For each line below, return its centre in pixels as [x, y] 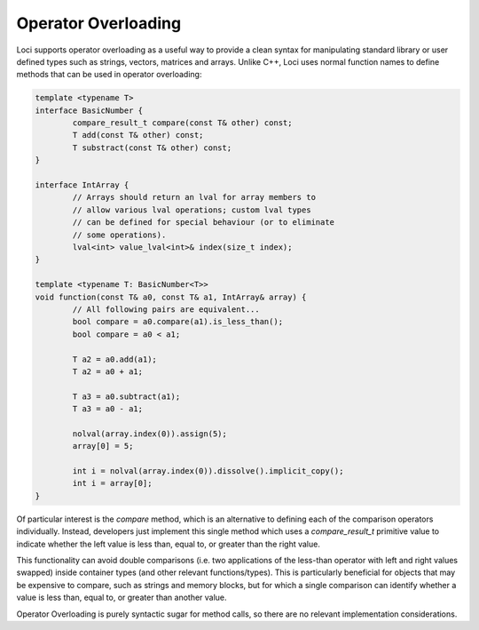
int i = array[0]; [112, 483]
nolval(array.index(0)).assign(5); [150, 434]
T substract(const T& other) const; [152, 148]
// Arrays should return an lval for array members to [194, 197]
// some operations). [119, 235]
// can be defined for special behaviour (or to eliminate [204, 223]
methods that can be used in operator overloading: [109, 75]
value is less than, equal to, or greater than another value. [122, 598]
